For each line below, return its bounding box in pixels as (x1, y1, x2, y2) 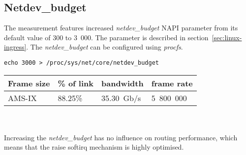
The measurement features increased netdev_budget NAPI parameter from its (4, 23, 238, 33)
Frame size (8, 77, 50, 89)
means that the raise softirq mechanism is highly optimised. (4, 142, 184, 152)
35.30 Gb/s (101, 92, 141, 103)
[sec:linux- (212, 32, 242, 42)
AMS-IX (8, 92, 37, 103)
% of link (58, 77, 93, 89)
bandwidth (101, 77, 144, 89)
